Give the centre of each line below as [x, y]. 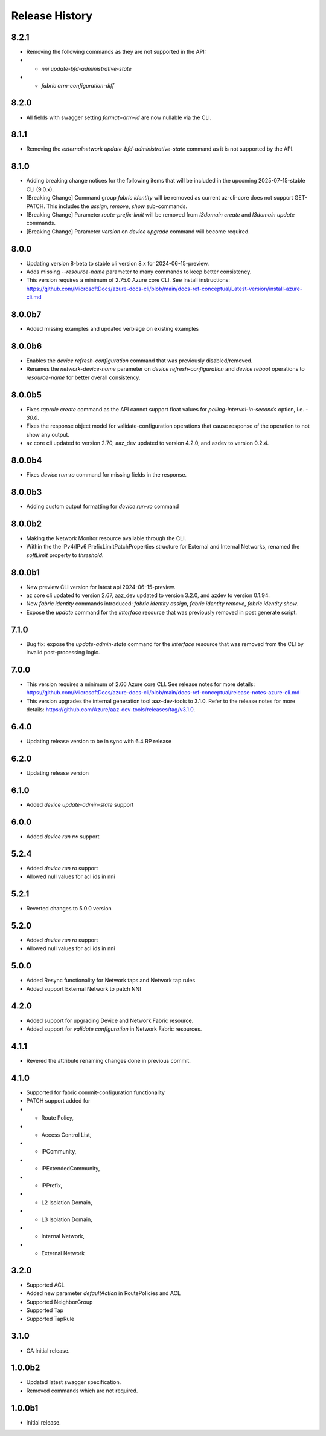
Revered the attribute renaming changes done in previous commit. [109, 1060]
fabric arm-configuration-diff [78, 85]
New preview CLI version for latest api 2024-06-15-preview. [101, 587]
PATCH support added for [58, 1101]
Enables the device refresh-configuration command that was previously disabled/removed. [139, 361]
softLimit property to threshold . [65, 555]
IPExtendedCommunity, [71, 1169]
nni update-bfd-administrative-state [87, 68]
